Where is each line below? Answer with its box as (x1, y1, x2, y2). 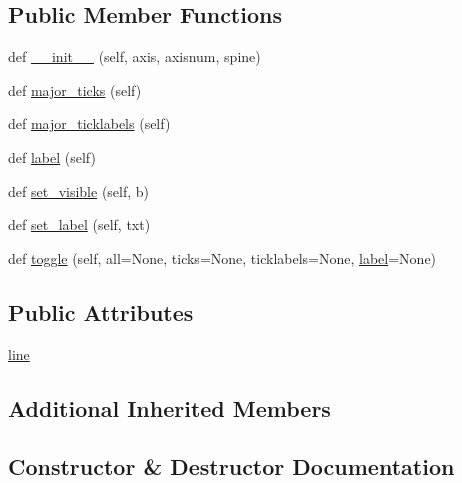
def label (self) (8, 146, 96, 167)
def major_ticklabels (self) (8, 113, 171, 134)
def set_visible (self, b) (8, 180, 150, 201)
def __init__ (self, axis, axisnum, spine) (8, 46, 261, 67)
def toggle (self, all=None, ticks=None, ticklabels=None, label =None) (8, 247, 437, 268)
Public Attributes (8, 296, 194, 327)
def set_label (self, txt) (8, 214, 151, 235)
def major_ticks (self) (8, 79, 142, 100)
